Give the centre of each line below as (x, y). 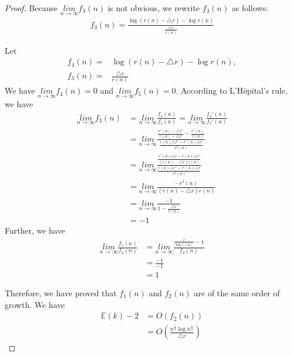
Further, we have (35, 230)
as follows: (250, 8)
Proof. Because (31, 8)
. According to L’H (209, 90)
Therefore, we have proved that (61, 292)
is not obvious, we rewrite (154, 8)
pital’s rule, (267, 90)
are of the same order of (237, 292)
